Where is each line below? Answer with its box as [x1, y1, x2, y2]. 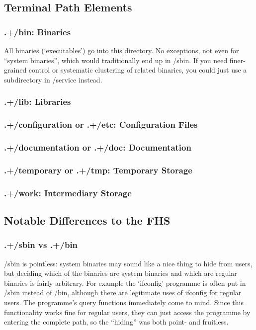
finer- [229, 55, 246, 65]
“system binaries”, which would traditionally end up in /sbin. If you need [4, 55, 228, 65]
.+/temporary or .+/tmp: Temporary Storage [4, 164, 192, 176]
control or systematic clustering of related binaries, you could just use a [28, 65, 247, 75]
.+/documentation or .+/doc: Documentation [4, 141, 191, 153]
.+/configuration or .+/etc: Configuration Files [4, 118, 198, 131]
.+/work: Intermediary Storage [4, 186, 132, 199]
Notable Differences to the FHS [4, 212, 171, 228]
